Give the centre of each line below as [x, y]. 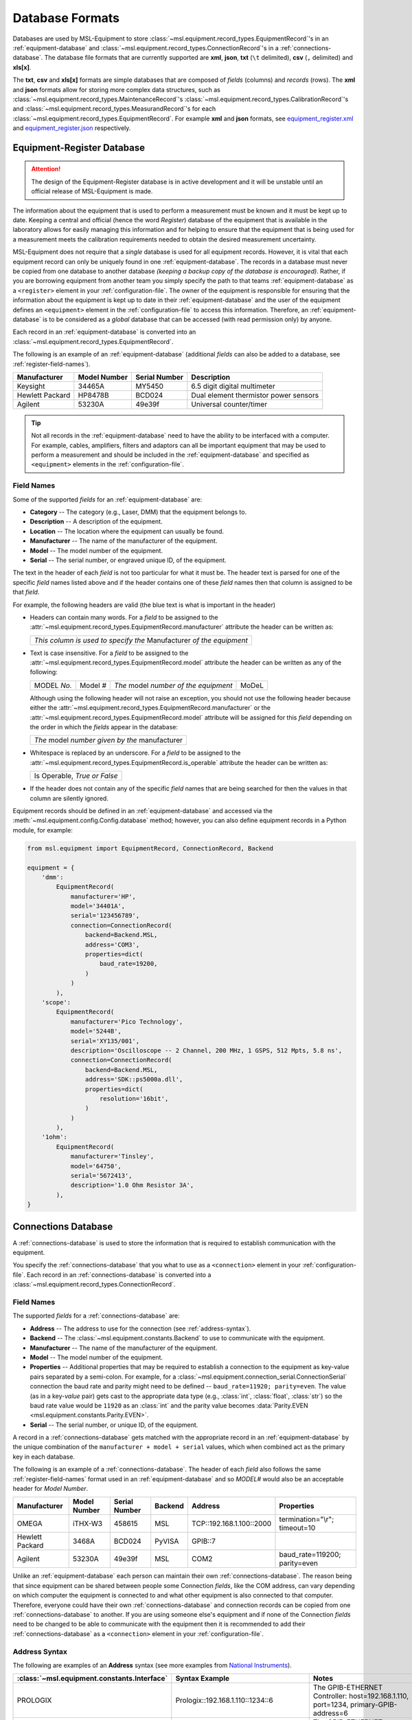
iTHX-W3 [88, 1524]
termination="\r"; [307, 1519]
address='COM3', [112, 945]
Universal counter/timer [229, 404]
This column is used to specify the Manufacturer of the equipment [141, 640]
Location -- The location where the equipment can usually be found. [127, 531]
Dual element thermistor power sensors [255, 395]
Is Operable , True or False [76, 776]
